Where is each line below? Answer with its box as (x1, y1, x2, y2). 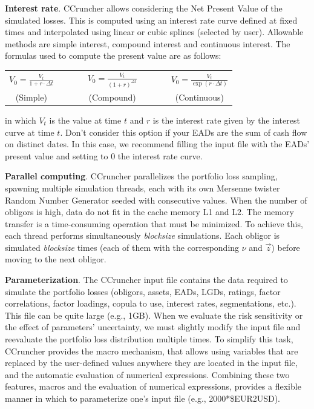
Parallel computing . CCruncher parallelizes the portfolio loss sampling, (5, 170, 278, 182)
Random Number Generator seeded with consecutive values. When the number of (5, 193, 307, 206)
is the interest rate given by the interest (152, 113, 300, 126)
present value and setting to (5, 149, 108, 162)
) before (271, 241, 300, 253)
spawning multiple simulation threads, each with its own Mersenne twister (5, 181, 280, 194)
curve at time (5, 125, 54, 138)
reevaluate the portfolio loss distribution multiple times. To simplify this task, (5, 333, 293, 345)
